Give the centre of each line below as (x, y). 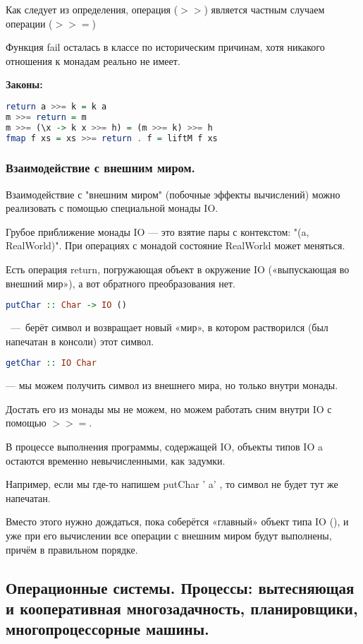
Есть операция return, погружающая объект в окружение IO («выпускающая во (178, 269)
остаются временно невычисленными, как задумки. (116, 460)
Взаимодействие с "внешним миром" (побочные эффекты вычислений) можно (173, 194)
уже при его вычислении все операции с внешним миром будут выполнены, (169, 535)
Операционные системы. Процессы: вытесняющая (180, 587)
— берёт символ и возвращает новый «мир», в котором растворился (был (169, 327)
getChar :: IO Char (51, 363)
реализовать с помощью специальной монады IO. (112, 208)
